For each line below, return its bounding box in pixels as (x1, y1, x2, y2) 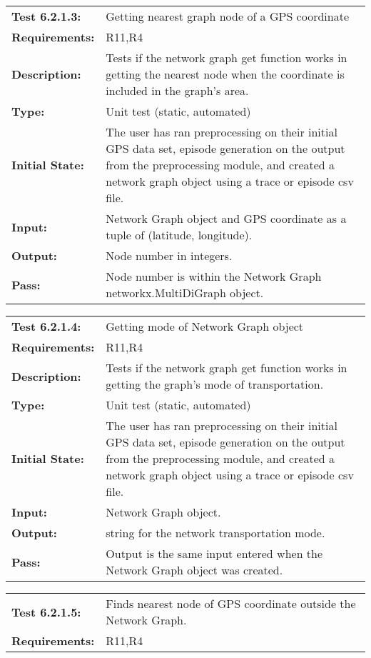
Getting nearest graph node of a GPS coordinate (106, 8, 350, 24)
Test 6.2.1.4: (11, 318, 81, 334)
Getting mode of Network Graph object (106, 318, 304, 334)
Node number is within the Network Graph (106, 268, 322, 284)
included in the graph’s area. (106, 82, 249, 99)
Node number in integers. (106, 247, 233, 264)
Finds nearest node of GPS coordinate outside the (106, 595, 356, 612)
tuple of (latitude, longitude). (106, 226, 253, 243)
